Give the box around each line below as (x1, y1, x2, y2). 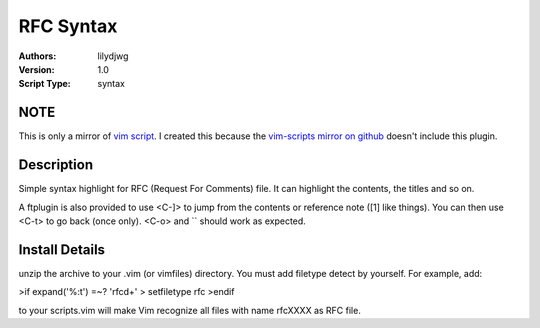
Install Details (18, 241, 105, 258)
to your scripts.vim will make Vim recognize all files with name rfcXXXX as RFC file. (18, 304, 362, 316)
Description (18, 156, 94, 174)
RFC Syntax (18, 15, 118, 37)
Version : (18, 63, 55, 75)
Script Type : (18, 78, 71, 90)
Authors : (18, 50, 57, 62)
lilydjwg (97, 50, 129, 62)
